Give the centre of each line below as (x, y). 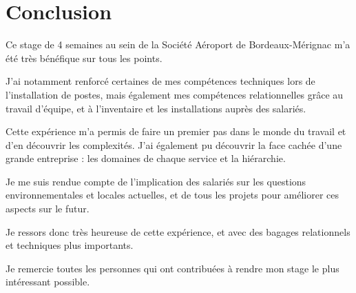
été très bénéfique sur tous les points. (84, 58)
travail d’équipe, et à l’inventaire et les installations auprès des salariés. (156, 108)
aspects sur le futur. (48, 209)
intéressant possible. (48, 282)
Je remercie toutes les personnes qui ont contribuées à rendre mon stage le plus (172, 268)
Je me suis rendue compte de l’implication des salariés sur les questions (156, 181)
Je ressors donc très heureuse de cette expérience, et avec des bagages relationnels (178, 231)
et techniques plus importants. (70, 245)
